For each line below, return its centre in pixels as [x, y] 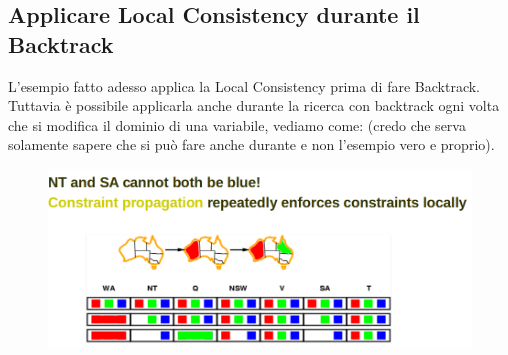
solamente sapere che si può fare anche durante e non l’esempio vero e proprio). [251, 144]
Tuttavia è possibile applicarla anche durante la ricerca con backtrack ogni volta [254, 105]
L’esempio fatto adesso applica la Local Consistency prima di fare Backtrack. [244, 85]
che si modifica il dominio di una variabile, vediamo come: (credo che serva [237, 124]
